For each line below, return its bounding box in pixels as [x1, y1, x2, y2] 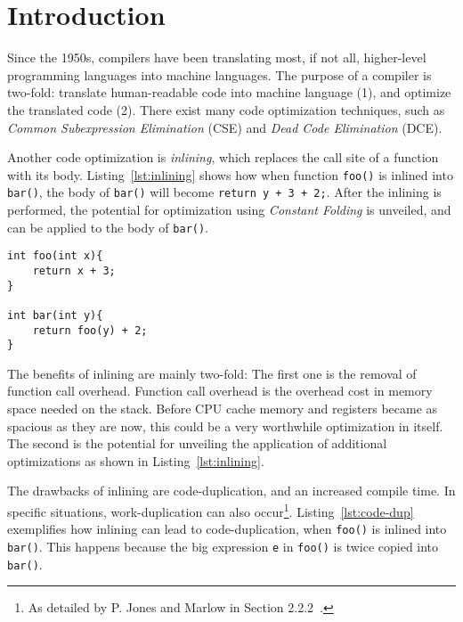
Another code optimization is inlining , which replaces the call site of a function [7, 148, 439, 167]
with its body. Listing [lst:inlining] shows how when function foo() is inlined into [7, 165, 453, 184]
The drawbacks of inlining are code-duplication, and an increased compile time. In [7, 481, 456, 500]
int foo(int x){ [7, 250, 103, 263]
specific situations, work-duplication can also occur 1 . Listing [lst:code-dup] [7, 500, 414, 520]
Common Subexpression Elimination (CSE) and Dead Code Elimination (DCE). [7, 118, 443, 136]
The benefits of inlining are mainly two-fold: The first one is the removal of [7, 364, 417, 382]
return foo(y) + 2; [32, 323, 148, 337]
